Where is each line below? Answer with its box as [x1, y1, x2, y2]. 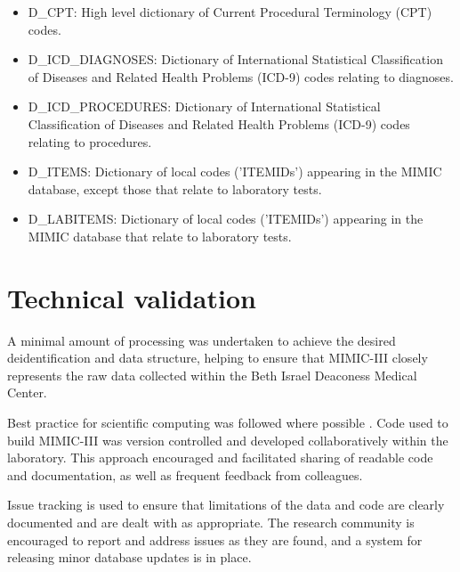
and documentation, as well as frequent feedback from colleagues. [7, 465, 363, 484]
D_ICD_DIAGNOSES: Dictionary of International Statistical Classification [28, 50, 443, 69]
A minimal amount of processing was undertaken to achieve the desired [7, 331, 396, 349]
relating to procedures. [28, 132, 152, 151]
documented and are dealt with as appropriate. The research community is [7, 513, 415, 531]
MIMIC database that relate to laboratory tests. [28, 226, 292, 245]
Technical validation [7, 279, 256, 315]
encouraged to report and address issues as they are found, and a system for [7, 530, 423, 549]
